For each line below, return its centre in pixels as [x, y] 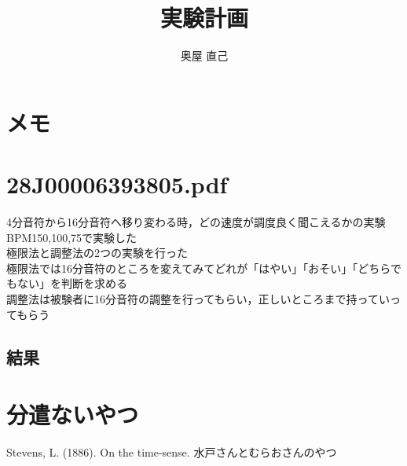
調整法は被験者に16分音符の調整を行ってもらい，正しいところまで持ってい [198, 299]
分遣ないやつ [73, 415]
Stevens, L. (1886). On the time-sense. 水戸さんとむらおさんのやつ [172, 452]
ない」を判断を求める [72, 283]
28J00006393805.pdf [117, 184]
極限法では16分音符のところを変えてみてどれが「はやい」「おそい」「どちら [198, 268]
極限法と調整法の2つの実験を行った [97, 253]
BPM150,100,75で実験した [72, 237]
